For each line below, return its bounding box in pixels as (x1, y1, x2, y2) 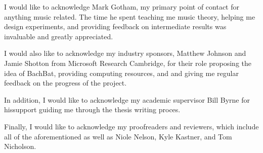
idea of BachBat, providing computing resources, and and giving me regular (4, 67, 239, 78)
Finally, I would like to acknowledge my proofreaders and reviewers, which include (4, 121, 259, 131)
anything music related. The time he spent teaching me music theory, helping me (4, 11, 255, 22)
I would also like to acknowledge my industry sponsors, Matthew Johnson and (4, 48, 246, 58)
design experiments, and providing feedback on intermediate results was (4, 21, 227, 32)
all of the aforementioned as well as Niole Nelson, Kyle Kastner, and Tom (4, 131, 232, 141)
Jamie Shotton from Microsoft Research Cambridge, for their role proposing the (4, 57, 252, 68)
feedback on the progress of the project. (4, 78, 127, 88)
